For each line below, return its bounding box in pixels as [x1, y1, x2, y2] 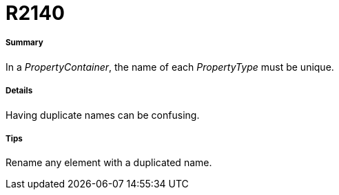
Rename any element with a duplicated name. [6, 157, 212, 169]
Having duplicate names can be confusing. [6, 108, 200, 121]
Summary [6, 38, 43, 48]
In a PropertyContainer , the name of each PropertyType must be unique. [6, 60, 334, 73]
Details [6, 86, 33, 96]
